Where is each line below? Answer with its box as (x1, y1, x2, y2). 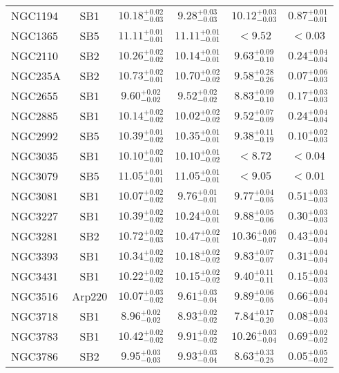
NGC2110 (11, 48, 59, 64)
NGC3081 (11, 188, 59, 204)
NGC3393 (11, 248, 59, 264)
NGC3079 (11, 168, 59, 184)
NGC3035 (11, 148, 59, 164)
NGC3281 (11, 228, 59, 244)
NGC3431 (11, 268, 59, 284)
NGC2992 (11, 128, 59, 144)
